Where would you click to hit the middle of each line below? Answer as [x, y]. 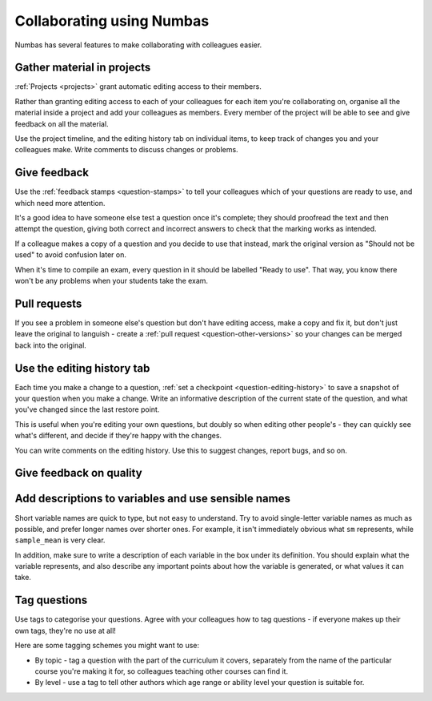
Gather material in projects [83, 68]
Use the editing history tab [82, 368]
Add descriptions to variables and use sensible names [153, 499]
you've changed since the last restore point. [87, 409]
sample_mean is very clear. [60, 540]
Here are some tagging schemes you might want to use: [107, 646]
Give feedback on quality [79, 473]
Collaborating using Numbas [112, 21]
